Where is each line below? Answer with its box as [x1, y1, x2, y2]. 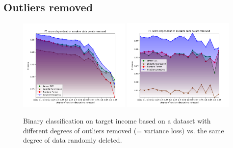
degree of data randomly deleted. [23, 135, 122, 145]
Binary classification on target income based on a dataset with [23, 116, 211, 126]
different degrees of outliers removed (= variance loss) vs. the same [23, 125, 224, 135]
